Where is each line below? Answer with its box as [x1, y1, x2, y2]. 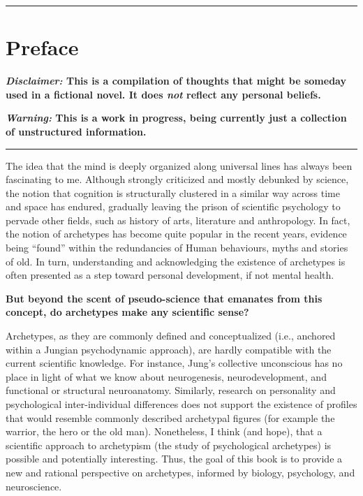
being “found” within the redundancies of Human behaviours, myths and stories [6, 240, 348, 255]
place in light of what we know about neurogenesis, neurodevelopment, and [6, 369, 327, 384]
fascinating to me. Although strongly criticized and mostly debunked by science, [6, 172, 349, 187]
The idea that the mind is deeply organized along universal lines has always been [6, 158, 353, 173]
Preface [6, 33, 79, 61]
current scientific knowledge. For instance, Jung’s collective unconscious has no [6, 356, 343, 370]
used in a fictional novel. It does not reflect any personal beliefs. [6, 87, 321, 101]
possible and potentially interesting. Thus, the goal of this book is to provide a [6, 451, 343, 466]
